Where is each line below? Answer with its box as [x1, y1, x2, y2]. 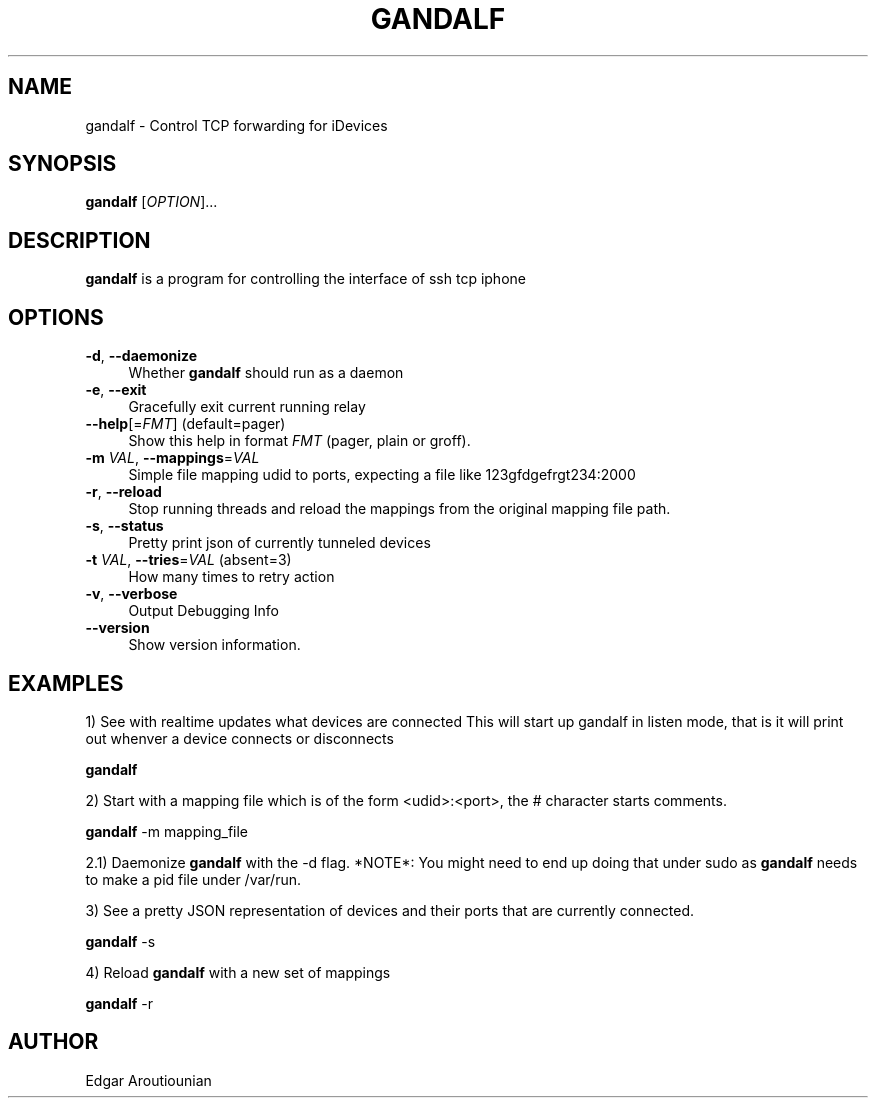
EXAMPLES [8, 670, 124, 696]
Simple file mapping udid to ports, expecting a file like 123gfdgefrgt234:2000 [128, 466, 636, 484]
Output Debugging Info [128, 602, 279, 620]
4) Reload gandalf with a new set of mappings [85, 963, 391, 981]
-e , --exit [85, 381, 147, 399]
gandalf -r [85, 994, 154, 1012]
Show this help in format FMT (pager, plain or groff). [128, 432, 471, 450]
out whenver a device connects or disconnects [85, 729, 394, 747]
